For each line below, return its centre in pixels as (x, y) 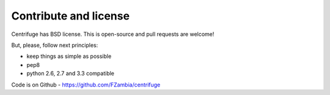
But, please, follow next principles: (55, 45)
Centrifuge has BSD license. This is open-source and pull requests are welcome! (113, 34)
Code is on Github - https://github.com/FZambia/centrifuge (86, 85)
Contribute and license (71, 16)
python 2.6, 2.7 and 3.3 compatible (71, 74)
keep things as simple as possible (69, 56)
